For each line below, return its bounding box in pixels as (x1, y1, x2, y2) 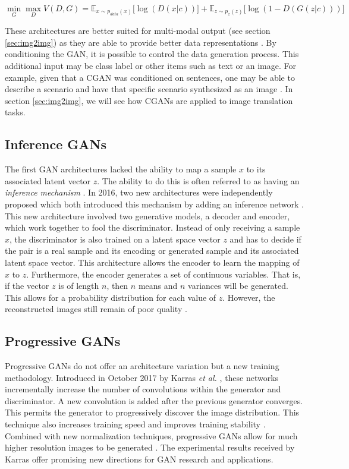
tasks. (5, 106, 26, 118)
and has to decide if (229, 232, 301, 245)
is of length (58, 279, 99, 292)
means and (138, 279, 178, 292)
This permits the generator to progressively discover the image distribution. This (5, 406, 300, 418)
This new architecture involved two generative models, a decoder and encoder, (5, 209, 290, 222)
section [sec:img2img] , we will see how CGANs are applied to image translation (5, 94, 293, 106)
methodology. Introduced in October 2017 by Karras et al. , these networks (5, 371, 279, 383)
